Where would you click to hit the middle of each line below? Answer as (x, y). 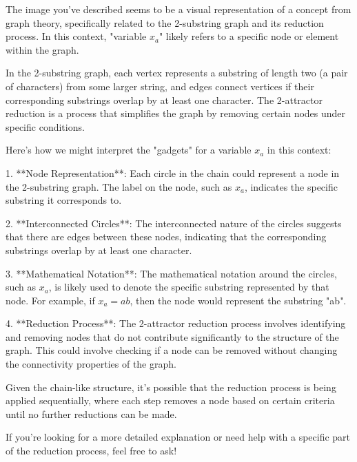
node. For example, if (50, 300)
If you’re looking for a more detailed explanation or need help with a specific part (178, 437)
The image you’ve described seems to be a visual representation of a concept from (178, 9)
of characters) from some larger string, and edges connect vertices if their (160, 86)
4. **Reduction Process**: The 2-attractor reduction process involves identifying (176, 323)
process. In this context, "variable (76, 36)
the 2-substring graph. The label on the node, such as (119, 186)
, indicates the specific (291, 186)
